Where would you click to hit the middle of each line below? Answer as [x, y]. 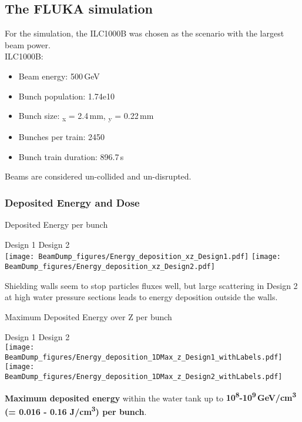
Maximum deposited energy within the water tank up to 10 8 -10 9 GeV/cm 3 [151, 397]
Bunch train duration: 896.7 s [71, 156]
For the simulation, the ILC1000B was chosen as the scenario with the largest [145, 33]
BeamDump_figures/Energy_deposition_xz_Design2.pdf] [110, 267]
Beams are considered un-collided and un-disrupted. [98, 176]
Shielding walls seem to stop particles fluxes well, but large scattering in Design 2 [151, 285]
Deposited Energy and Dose [72, 202]
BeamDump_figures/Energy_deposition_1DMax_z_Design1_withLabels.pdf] [144, 357]
